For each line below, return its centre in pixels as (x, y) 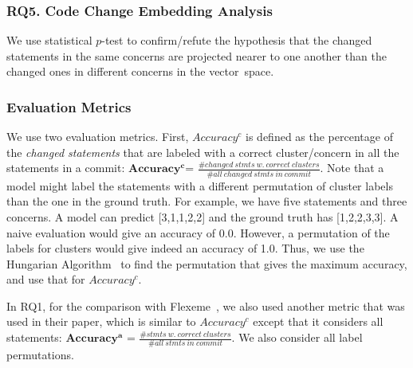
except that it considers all (318, 321)
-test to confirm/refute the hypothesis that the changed (237, 40)
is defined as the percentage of (319, 137)
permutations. (40, 355)
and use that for (46, 279)
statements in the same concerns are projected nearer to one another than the (197, 55)
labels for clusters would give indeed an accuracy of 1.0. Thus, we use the (185, 248)
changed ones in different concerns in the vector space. (140, 71)
